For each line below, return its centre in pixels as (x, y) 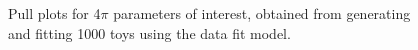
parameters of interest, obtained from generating (262, 13)
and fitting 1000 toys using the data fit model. (149, 32)
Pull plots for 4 (54, 13)
